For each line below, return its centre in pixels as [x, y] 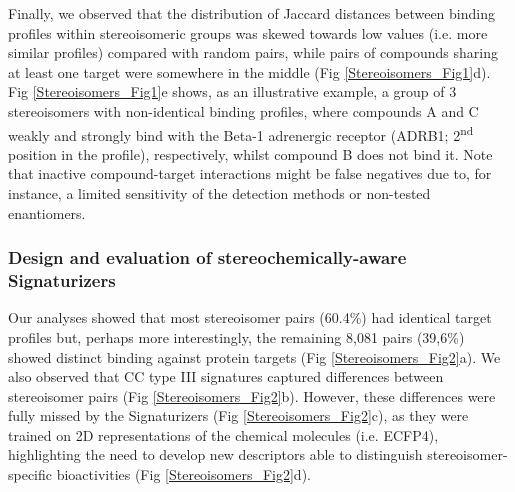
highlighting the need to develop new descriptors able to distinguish [215, 454]
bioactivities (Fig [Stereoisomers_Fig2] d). [183, 474]
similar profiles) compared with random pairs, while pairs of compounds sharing [253, 52]
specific [30, 474]
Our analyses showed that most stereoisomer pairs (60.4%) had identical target [250, 317]
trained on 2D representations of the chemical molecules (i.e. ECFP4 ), [223, 434]
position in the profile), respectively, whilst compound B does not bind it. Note [250, 153]
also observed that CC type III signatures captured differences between [226, 376]
